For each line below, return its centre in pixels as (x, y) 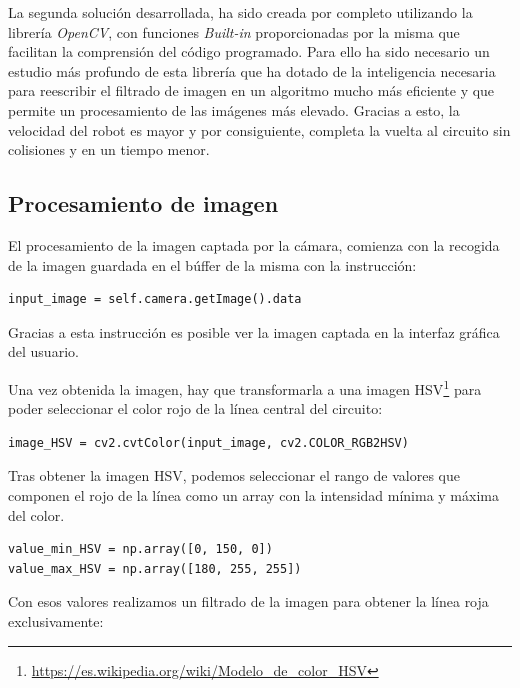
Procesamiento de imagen (143, 203)
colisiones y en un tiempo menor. (109, 149)
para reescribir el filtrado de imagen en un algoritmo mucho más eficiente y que (251, 90)
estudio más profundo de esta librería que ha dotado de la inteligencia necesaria (252, 70)
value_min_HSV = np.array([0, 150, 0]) (140, 549)
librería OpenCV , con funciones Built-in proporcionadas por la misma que (234, 31)
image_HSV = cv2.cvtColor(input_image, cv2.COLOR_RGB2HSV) (208, 442)
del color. (36, 514)
